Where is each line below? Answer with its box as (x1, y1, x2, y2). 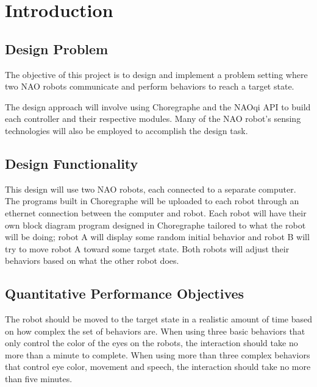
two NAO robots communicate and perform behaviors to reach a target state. (5, 80, 294, 93)
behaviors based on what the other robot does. (5, 254, 179, 267)
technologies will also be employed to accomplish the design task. (5, 124, 248, 137)
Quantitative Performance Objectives (5, 284, 244, 303)
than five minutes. (5, 372, 73, 385)
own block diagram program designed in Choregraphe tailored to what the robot (5, 218, 306, 231)
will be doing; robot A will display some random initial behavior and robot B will (5, 230, 310, 243)
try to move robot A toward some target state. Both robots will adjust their (5, 242, 290, 255)
